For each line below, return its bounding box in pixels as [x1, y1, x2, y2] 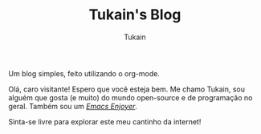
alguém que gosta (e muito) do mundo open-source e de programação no [8, 92, 253, 102]
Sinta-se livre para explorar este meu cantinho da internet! [8, 116, 202, 126]
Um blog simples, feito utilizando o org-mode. [8, 68, 161, 78]
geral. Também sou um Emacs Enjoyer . [8, 101, 138, 111]
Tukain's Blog [88, 6, 181, 24]
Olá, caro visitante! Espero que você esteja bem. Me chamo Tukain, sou [8, 84, 245, 94]
